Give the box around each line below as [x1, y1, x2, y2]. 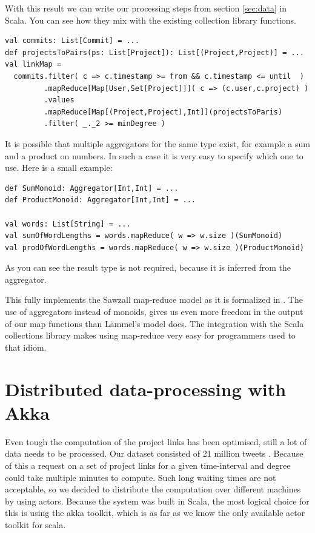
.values [44, 96, 75, 105]
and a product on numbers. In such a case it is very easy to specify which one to [5, 149, 303, 162]
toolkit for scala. [5, 518, 66, 531]
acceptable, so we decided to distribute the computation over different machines [5, 483, 301, 495]
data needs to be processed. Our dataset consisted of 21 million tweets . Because [5, 447, 303, 460]
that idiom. [5, 340, 47, 353]
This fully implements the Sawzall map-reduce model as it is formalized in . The [5, 293, 303, 306]
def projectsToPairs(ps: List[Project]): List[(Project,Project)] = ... [5, 48, 304, 57]
